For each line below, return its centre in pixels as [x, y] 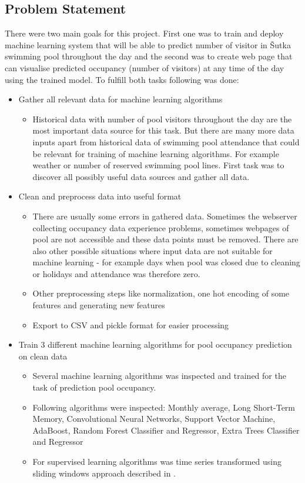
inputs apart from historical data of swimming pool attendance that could [166, 141]
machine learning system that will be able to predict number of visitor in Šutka [148, 44]
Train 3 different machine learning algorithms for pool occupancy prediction [155, 344]
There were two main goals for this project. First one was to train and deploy [144, 33]
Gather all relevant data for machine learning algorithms [120, 99]
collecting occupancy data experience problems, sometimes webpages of [161, 227]
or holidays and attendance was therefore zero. [116, 273]
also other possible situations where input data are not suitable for [152, 250]
